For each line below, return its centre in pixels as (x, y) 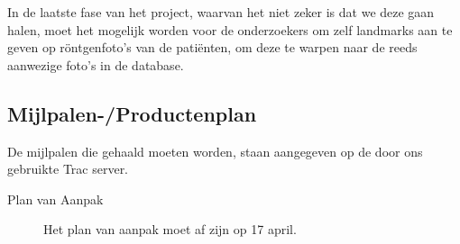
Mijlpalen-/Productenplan (132, 113)
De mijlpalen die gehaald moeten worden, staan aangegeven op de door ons (215, 151)
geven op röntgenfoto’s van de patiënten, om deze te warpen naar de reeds (212, 47)
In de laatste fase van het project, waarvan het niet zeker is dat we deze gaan (221, 12)
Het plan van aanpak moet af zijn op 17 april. (170, 229)
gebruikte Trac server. (68, 169)
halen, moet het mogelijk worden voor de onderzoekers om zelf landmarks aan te (230, 29)
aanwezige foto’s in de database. (96, 64)
